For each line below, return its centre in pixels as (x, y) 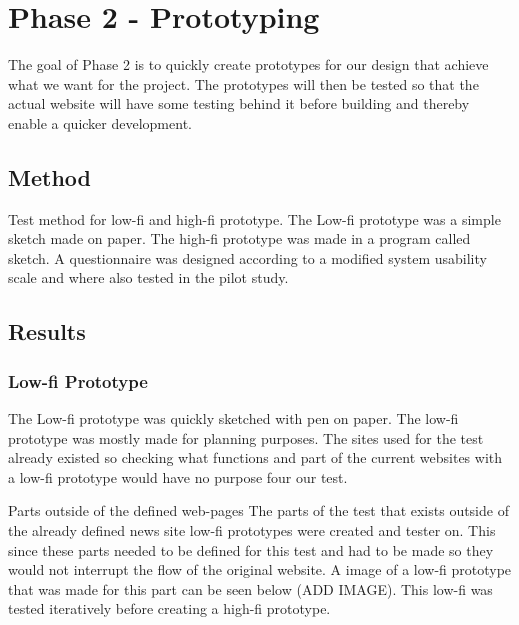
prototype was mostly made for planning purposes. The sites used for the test (246, 437)
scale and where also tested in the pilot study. (148, 277)
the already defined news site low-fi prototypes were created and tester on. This (252, 530)
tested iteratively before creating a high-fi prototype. (169, 608)
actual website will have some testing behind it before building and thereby (239, 103)
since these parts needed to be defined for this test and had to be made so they (251, 549)
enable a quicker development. (100, 122)
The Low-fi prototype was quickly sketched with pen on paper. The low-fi (233, 418)
